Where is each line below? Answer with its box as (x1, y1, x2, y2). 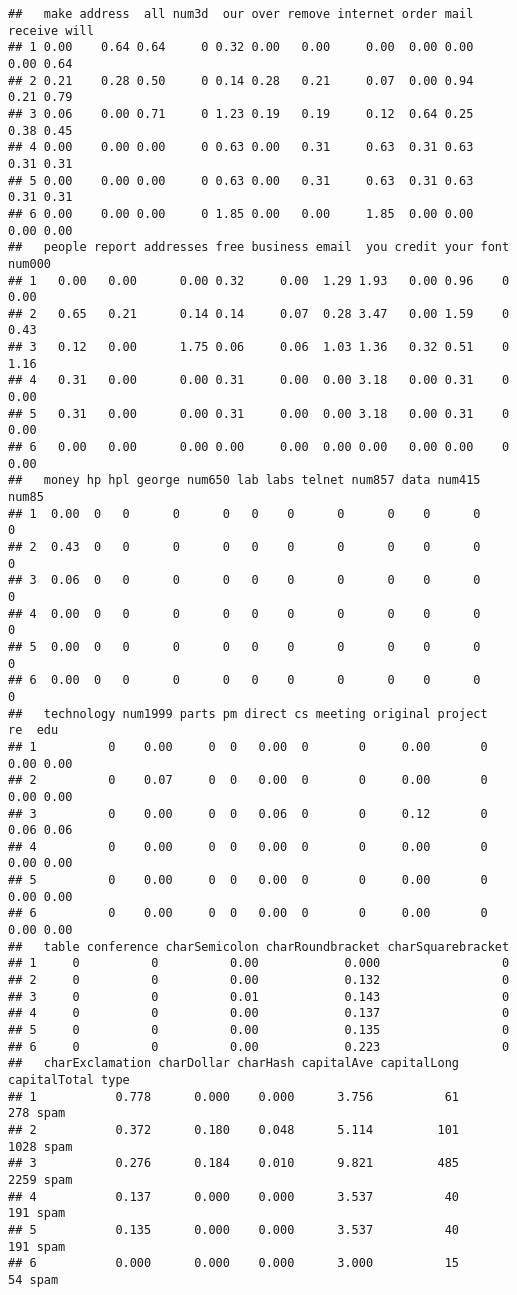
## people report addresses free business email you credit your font (8, 240, 510, 255)
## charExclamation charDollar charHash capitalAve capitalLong (8, 1056, 460, 1071)
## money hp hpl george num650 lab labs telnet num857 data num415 (8, 473, 481, 488)
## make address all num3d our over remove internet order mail (8, 7, 474, 21)
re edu (8, 723, 59, 738)
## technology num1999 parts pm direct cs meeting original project (8, 706, 488, 721)
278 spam (8, 1106, 66, 1121)
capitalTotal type (8, 1073, 130, 1087)
